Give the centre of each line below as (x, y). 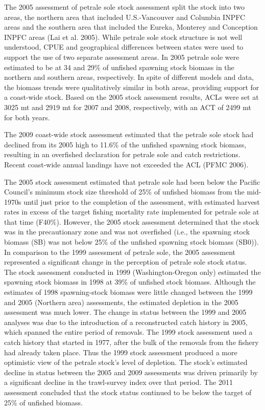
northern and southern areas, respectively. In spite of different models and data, (129, 77)
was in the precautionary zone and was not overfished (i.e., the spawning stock (127, 232)
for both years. (27, 117)
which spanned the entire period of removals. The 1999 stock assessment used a (128, 332)
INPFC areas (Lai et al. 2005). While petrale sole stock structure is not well (123, 37)
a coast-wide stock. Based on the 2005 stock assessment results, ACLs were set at (131, 97)
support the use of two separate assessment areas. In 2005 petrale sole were (122, 57)
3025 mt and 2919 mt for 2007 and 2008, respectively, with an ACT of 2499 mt (128, 107)
